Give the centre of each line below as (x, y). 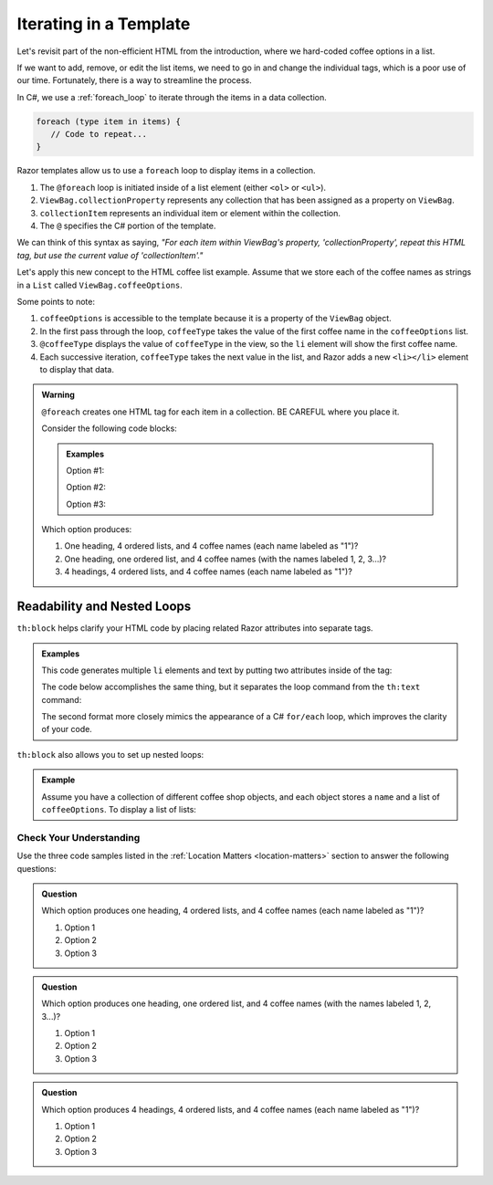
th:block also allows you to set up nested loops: (110, 754)
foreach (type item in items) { (109, 121)
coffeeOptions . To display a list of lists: (119, 810)
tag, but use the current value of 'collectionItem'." (110, 255)
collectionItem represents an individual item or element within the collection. (190, 213)
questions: (37, 868)
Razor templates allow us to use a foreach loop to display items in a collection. (166, 171)
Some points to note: (56, 301)
